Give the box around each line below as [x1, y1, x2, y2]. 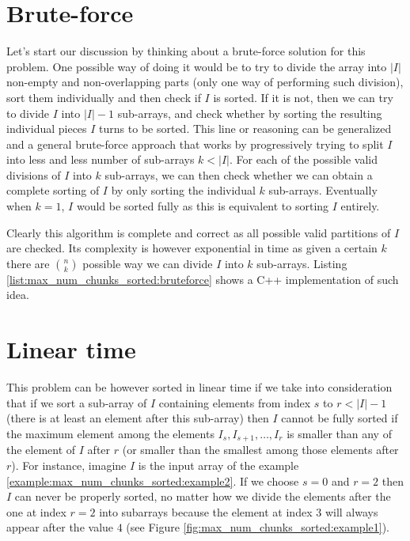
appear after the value [6, 519, 114, 535]
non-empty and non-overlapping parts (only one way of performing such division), [6, 74, 404, 90]
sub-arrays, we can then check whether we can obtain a [104, 166, 373, 183]
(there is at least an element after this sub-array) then [6, 410, 269, 426]
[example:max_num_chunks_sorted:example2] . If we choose [6, 472, 299, 489]
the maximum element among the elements [6, 425, 214, 441]
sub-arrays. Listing [256, 255, 347, 271]
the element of [6, 441, 76, 458]
